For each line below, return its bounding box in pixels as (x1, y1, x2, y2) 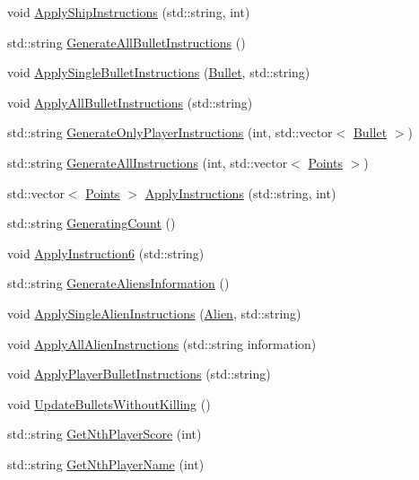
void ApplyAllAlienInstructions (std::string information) (7, 334, 317, 353)
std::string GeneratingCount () (7, 214, 176, 232)
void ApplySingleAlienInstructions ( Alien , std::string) (7, 303, 301, 322)
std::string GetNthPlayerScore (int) (7, 424, 202, 443)
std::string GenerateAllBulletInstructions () (7, 32, 246, 51)
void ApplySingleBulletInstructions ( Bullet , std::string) (7, 63, 310, 82)
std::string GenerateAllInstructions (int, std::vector (7, 153, 288, 171)
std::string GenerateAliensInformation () (7, 274, 230, 292)
